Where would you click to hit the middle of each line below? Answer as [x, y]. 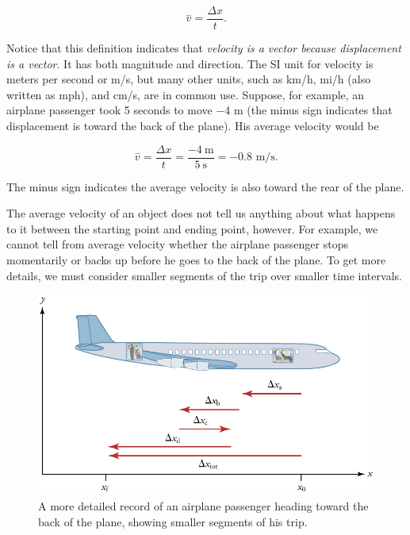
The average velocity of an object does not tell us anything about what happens [201, 213]
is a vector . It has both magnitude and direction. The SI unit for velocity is [190, 63]
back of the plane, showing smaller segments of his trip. [173, 521]
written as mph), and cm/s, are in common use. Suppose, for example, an [186, 94]
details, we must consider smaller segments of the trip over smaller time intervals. [204, 275]
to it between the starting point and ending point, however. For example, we [192, 228]
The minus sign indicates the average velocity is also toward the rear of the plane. [205, 186]
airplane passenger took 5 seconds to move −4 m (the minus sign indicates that [199, 110]
